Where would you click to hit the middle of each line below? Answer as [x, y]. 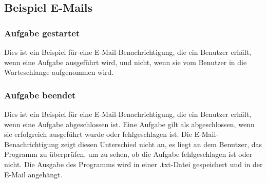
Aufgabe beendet [40, 95]
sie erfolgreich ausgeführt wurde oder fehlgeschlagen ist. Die [98, 134]
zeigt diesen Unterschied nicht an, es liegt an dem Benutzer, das [161, 144]
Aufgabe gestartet [42, 33]
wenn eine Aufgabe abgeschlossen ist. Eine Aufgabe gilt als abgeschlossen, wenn [129, 124]
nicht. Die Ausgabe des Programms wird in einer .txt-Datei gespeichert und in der [133, 164]
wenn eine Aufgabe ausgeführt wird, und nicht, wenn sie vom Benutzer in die [126, 62]
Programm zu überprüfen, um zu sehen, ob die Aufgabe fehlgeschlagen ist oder [128, 154]
